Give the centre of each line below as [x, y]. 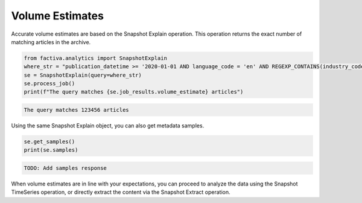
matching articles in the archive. [51, 42]
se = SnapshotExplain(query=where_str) [83, 75]
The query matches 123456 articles [76, 110]
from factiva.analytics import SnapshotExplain [95, 58]
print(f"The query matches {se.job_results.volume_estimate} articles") [134, 92]
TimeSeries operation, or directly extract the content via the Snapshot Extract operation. [121, 192]
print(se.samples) [51, 150]
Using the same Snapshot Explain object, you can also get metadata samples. [108, 126]
